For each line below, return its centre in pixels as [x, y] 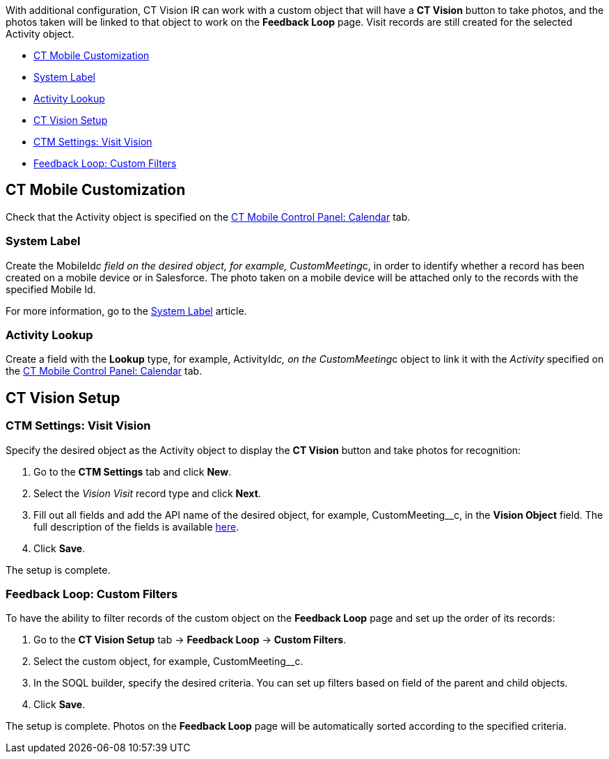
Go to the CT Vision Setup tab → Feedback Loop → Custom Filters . [190, 640]
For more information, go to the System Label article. [126, 311]
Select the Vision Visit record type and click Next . [147, 493]
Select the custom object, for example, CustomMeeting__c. [168, 662]
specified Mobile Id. [51, 289]
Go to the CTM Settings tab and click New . [133, 471]
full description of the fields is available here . [136, 526]
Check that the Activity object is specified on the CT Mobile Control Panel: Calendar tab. [208, 217]
